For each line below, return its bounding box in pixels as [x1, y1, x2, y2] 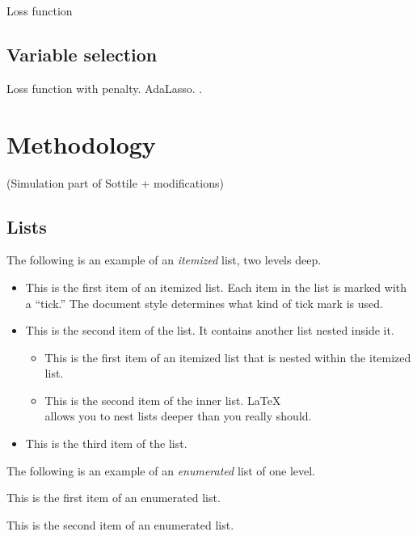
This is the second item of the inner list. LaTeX [44, 391, 281, 408]
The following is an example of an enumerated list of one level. [6, 462, 316, 479]
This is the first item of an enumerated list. [6, 489, 221, 506]
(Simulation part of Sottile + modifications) [6, 174, 224, 191]
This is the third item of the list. [25, 435, 187, 452]
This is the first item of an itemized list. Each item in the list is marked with [25, 278, 407, 295]
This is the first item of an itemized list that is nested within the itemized [44, 348, 411, 365]
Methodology [6, 127, 156, 160]
